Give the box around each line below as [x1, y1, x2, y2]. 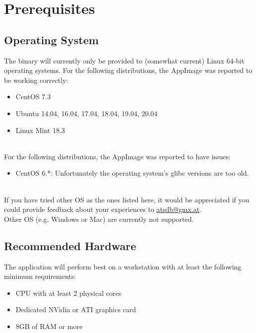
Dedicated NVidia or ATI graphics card [15, 304, 136, 315]
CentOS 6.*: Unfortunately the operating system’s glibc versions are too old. [15, 168, 249, 178]
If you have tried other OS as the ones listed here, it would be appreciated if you [4, 194, 250, 204]
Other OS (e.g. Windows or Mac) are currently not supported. [4, 213, 194, 224]
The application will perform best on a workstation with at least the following [4, 261, 242, 271]
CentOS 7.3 [15, 91, 51, 102]
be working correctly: [4, 74, 68, 85]
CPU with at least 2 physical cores [15, 287, 122, 298]
